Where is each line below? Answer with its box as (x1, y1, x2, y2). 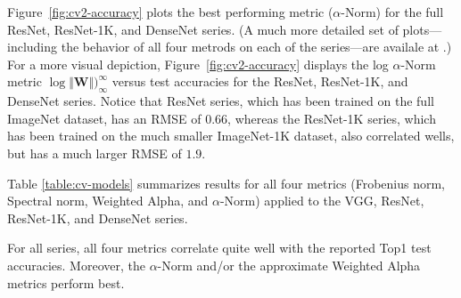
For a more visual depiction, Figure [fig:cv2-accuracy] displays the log (7, 54, 389, 73)
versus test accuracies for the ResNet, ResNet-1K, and (111, 72, 408, 91)
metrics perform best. (7, 273, 125, 292)
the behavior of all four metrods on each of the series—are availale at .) (61, 37, 452, 56)
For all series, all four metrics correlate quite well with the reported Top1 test (7, 238, 432, 257)
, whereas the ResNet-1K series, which (227, 109, 436, 127)
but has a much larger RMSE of (7, 143, 182, 162)
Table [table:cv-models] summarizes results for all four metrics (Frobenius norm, (7, 173, 446, 192)
